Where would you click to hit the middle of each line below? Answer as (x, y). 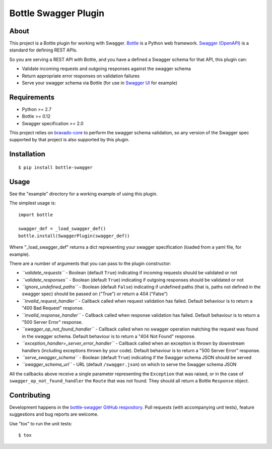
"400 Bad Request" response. (53, 308)
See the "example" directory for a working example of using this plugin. (84, 194)
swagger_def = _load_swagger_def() (62, 229)
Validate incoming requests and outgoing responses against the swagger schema (107, 69)
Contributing (30, 395)
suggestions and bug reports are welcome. (54, 414)
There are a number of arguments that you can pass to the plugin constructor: (90, 263)
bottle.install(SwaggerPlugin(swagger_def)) (74, 236)
